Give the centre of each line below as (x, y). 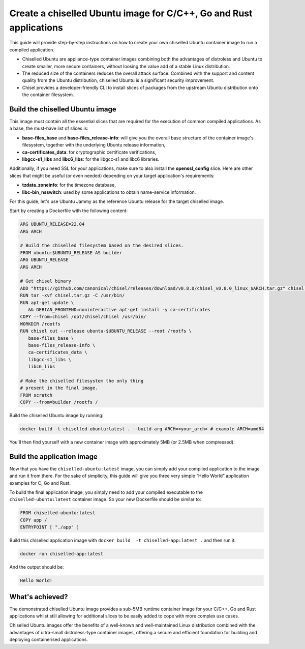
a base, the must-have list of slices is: (49, 128)
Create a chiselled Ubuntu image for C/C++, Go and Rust (131, 13)
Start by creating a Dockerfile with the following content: (69, 211)
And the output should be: (37, 567)
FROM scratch (36, 395)
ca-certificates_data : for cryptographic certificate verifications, (89, 152)
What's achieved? (39, 597)
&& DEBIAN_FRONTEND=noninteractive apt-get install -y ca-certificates (119, 309)
